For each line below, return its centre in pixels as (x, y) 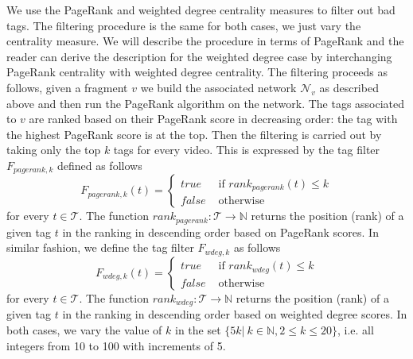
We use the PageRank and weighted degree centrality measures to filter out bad (201, 10)
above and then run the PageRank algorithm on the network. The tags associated (206, 103)
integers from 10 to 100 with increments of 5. (116, 345)
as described (349, 87)
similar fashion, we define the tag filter (100, 247)
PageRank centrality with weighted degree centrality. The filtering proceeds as (197, 72)
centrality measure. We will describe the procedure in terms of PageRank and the (205, 41)
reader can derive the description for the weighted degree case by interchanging (199, 56)
